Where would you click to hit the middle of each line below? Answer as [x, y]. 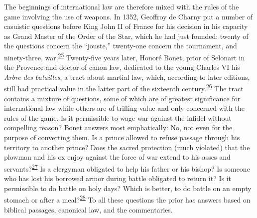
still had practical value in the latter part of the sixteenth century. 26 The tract [124, 88]
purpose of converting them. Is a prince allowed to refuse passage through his [122, 137]
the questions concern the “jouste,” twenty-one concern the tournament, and [121, 46]
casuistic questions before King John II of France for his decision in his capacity [126, 26]
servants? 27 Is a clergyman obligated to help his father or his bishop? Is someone [127, 168]
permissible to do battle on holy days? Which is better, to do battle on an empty [128, 188]
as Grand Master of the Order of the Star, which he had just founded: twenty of [126, 36]
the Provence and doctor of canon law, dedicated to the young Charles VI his [122, 67]
